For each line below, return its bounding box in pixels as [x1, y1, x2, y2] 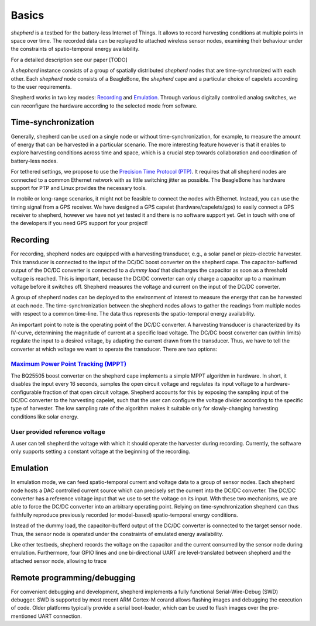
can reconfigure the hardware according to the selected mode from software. [11, 102, 198, 109]
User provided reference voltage [11, 427, 105, 435]
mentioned [11, 613, 37, 620]
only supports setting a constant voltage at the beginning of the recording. [11, 448, 190, 455]
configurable [11, 389, 42, 396]
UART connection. [38, 613, 82, 620]
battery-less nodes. [11, 157, 59, 164]
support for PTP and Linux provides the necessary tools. [11, 184, 147, 191]
